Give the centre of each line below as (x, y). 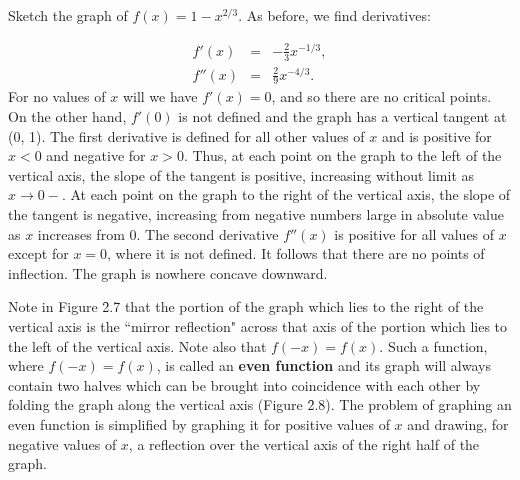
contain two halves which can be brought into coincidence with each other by (244, 384)
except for (38, 253)
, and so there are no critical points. (381, 96)
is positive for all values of (414, 233)
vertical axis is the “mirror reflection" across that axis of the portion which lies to (258, 326)
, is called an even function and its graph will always (323, 365)
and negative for (96, 155)
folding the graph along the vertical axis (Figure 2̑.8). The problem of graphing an (260, 404)
